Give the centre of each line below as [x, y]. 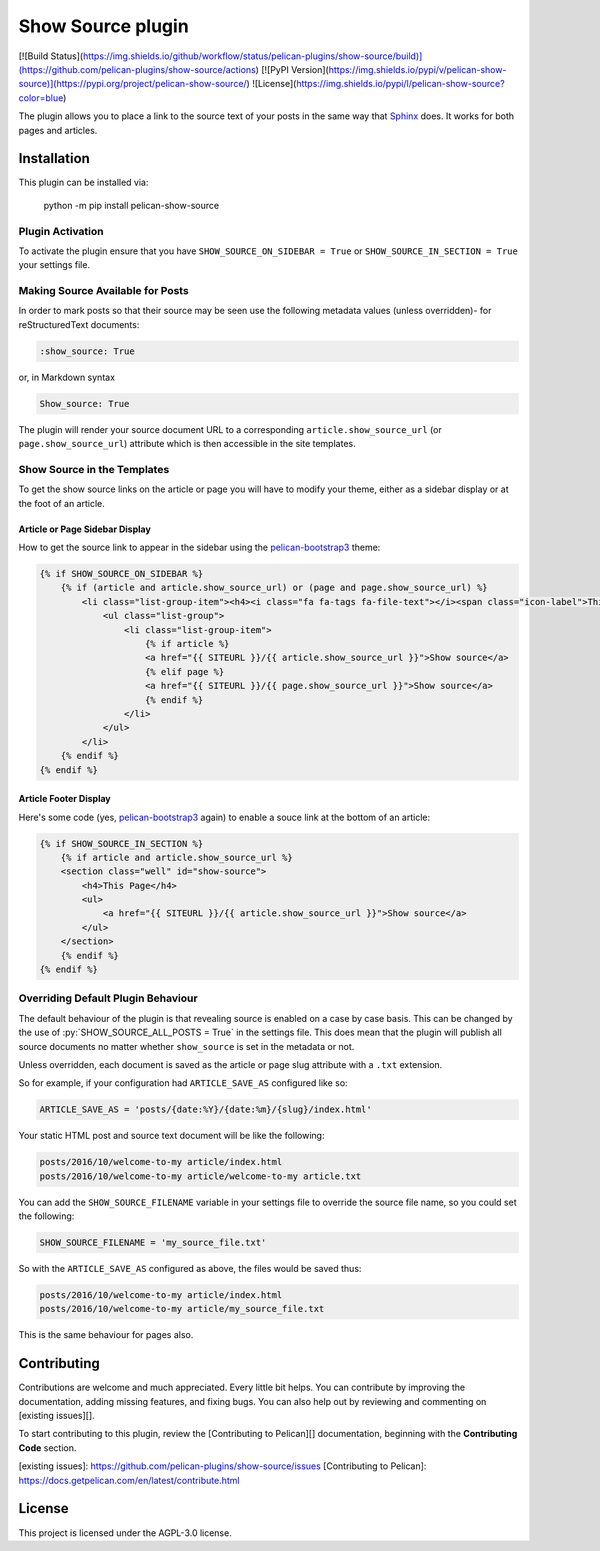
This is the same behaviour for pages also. [106, 1335]
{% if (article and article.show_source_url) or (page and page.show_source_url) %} [274, 588]
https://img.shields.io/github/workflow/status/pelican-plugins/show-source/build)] [252, 56]
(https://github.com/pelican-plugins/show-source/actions [137, 69]
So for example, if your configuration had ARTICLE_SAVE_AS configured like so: [183, 1083]
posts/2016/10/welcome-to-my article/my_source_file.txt [182, 1309]
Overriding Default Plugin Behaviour [108, 998]
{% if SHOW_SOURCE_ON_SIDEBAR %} [121, 574]
